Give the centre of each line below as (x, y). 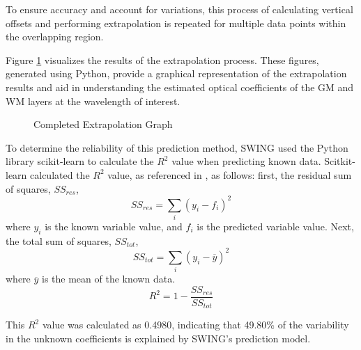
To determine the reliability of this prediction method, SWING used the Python (177, 147)
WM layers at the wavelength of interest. (93, 101)
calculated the (60, 174)
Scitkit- (340, 161)
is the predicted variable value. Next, (275, 226)
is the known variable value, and (114, 226)
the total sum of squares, (59, 240)
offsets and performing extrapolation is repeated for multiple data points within (176, 23)
